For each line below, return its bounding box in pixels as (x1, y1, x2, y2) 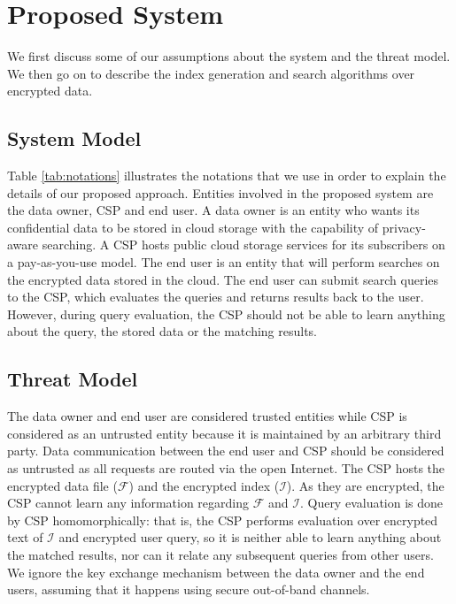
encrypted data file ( (7, 476, 118, 494)
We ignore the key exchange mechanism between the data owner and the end (7, 562, 425, 581)
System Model (7, 125, 142, 152)
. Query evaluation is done (299, 493, 444, 512)
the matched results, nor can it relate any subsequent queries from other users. (7, 546, 434, 563)
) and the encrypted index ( (128, 476, 280, 494)
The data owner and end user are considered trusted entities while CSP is (7, 407, 407, 425)
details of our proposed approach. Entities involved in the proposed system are (7, 183, 434, 202)
